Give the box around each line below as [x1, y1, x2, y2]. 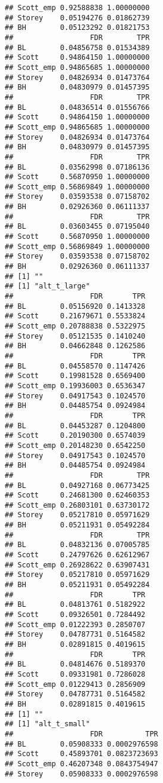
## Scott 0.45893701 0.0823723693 [5, 750, 158, 759]
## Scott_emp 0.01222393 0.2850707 [5, 620, 146, 629]
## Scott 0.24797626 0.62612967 [5, 551, 150, 560]
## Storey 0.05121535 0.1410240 [5, 331, 146, 340]
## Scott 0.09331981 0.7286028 [5, 670, 146, 678]
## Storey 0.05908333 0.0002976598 [5, 769, 158, 778]
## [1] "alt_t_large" [5, 282, 90, 291]
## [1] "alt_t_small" [5, 720, 90, 729]
